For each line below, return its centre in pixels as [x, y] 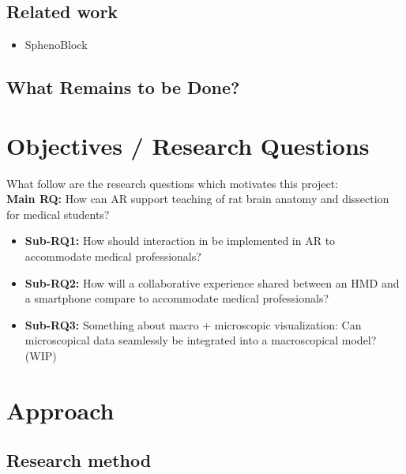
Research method [79, 460]
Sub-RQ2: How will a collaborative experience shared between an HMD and [212, 282]
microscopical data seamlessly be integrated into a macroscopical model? [201, 340]
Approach [60, 410]
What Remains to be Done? [123, 87]
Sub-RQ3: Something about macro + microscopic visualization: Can [193, 324]
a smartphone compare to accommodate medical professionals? [177, 298]
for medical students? [58, 214]
